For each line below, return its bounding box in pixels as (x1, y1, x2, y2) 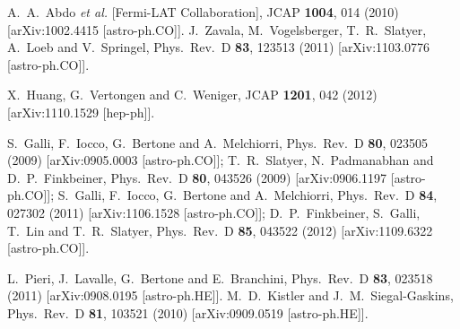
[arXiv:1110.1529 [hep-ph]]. (7, 102, 155, 121)
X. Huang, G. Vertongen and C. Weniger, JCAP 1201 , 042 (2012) (7, 85, 378, 104)
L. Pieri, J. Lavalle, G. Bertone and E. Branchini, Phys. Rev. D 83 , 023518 (7, 268, 433, 287)
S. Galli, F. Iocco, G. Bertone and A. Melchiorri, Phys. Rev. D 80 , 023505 (7, 133, 429, 152)
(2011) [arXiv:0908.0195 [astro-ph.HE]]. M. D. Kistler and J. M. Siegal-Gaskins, (7, 286, 454, 305)
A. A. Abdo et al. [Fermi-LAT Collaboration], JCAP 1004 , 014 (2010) (7, 3, 399, 21)
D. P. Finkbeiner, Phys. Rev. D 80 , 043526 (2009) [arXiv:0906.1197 (7, 168, 387, 186)
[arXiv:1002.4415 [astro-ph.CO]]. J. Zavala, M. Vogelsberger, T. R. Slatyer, (7, 20, 427, 39)
